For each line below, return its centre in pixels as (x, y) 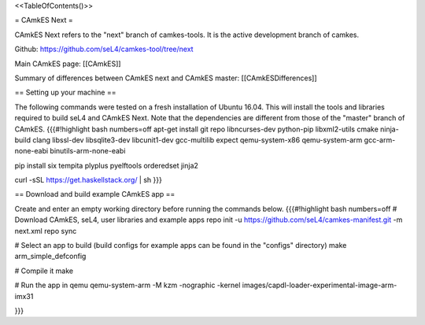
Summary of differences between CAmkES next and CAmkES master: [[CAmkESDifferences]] (166, 78)
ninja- (390, 129)
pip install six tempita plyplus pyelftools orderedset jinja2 (106, 165)
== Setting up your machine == (65, 92)
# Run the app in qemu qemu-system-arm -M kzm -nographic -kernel (128, 285)
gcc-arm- (380, 140)
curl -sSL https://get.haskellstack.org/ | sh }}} (89, 180)
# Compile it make (44, 271)
